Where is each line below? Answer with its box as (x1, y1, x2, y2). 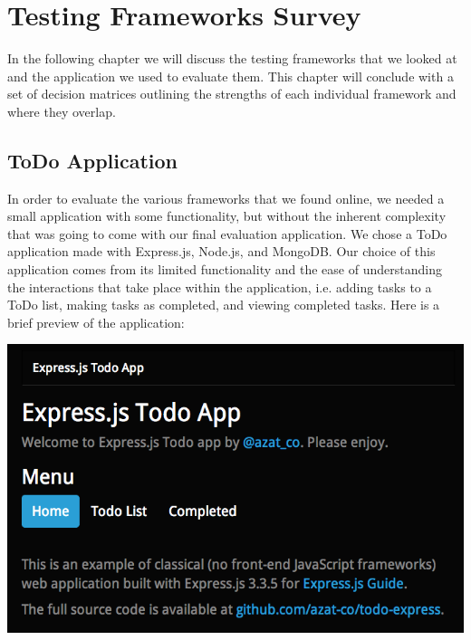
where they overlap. (7, 101, 116, 120)
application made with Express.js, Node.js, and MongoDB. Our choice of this (7, 242, 436, 261)
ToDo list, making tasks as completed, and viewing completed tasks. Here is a (7, 295, 440, 314)
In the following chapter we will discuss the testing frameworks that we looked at (7, 49, 457, 68)
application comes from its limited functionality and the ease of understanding (7, 260, 442, 279)
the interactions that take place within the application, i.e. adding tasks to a (7, 277, 432, 296)
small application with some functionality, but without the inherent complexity (7, 206, 447, 225)
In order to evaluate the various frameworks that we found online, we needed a (7, 188, 445, 207)
